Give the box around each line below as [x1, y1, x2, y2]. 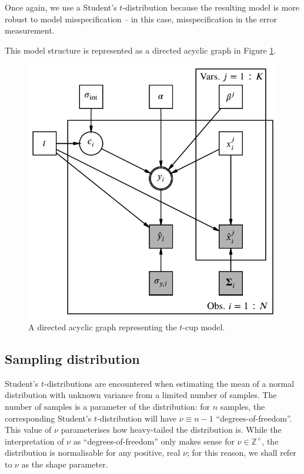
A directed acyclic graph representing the [28, 321, 177, 333]
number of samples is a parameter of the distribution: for [5, 400, 210, 412]
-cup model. [182, 321, 225, 333]
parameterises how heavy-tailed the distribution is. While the [61, 423, 282, 436]
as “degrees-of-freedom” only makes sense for [73, 435, 235, 447]
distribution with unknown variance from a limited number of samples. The [5, 389, 277, 401]
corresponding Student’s [5, 412, 92, 424]
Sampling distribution [5, 350, 140, 367]
